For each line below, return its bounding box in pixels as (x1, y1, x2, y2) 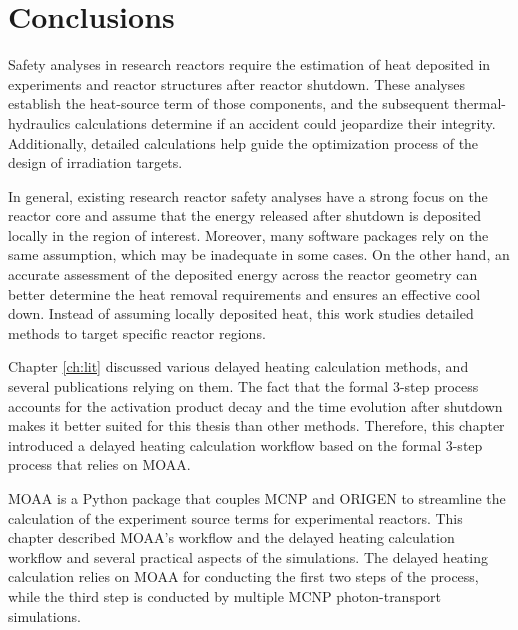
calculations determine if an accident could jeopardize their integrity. (75, 112, 496, 133)
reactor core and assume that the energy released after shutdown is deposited (8, 205, 482, 226)
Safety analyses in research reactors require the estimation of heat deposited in (8, 54, 491, 75)
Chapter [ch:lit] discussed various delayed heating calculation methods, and (8, 356, 469, 377)
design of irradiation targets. (8, 152, 183, 173)
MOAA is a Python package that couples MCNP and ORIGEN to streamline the (8, 488, 506, 508)
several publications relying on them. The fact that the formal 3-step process (8, 376, 479, 397)
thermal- (453, 93, 507, 114)
